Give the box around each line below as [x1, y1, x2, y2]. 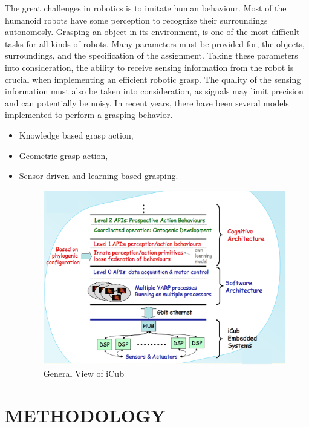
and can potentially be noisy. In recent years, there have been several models [5, 96, 289, 109]
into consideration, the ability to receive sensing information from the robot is [5, 60, 294, 73]
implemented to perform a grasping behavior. [5, 108, 173, 121]
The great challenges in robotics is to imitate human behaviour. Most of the [5, 2, 287, 14]
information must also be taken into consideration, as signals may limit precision [5, 85, 304, 97]
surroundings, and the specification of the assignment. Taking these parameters [5, 49, 298, 62]
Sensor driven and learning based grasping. [19, 169, 178, 182]
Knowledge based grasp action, [19, 128, 134, 141]
